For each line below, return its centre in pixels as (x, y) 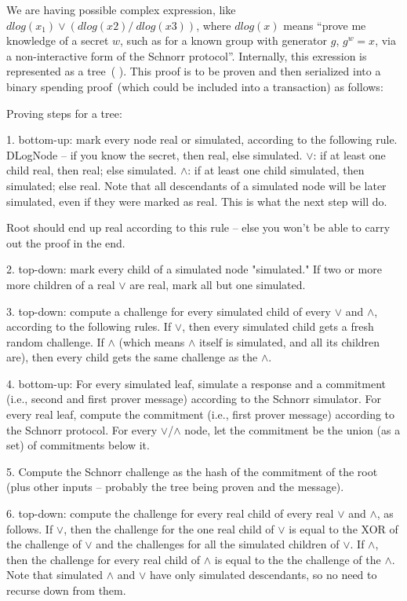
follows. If (30, 528)
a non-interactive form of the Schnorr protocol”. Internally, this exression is (187, 55)
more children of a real (61, 284)
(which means (152, 341)
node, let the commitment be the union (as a (293, 429)
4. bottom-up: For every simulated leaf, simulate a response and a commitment (196, 383)
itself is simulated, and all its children (289, 341)
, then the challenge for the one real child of (169, 528)
